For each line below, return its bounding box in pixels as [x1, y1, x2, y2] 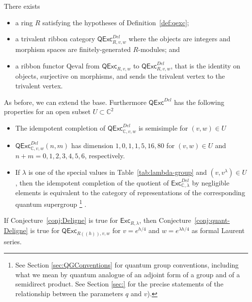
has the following [174, 97, 224, 107]
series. [4, 236, 22, 246]
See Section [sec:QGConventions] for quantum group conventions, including [15, 260, 239, 270]
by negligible [192, 177, 230, 187]
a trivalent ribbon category [15, 34, 95, 44]
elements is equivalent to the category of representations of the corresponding [15, 187, 245, 198]
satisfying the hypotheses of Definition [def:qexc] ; [42, 17, 189, 27]
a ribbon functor [15, 60, 64, 70]
